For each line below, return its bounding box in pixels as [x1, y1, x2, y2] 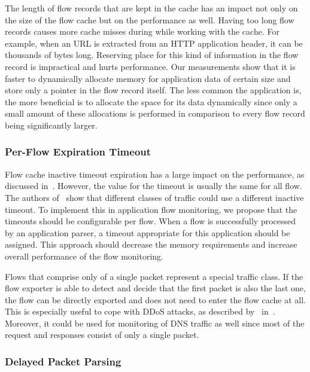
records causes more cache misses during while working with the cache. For [5, 25, 279, 38]
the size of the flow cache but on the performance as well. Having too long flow [5, 13, 294, 26]
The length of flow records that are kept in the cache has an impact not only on [5, 2, 298, 14]
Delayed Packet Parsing [5, 353, 121, 368]
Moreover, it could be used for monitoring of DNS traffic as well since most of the [5, 316, 305, 329]
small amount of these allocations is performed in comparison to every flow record [5, 107, 305, 120]
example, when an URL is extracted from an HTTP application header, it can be [5, 36, 303, 49]
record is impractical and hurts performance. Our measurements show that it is [5, 60, 296, 72]
